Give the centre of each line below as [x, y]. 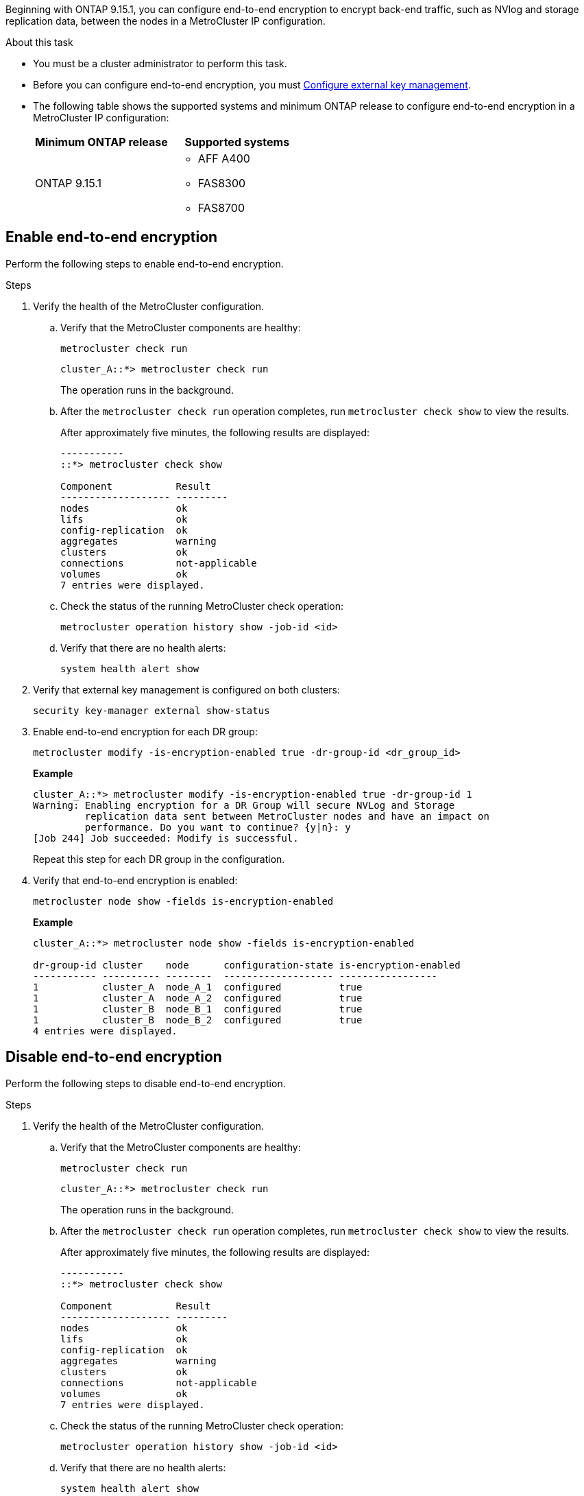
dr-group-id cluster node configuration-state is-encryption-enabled [247, 965]
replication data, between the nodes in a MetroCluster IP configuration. [166, 21]
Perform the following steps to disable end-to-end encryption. [146, 1083]
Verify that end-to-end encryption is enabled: [135, 880]
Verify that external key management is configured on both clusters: [186, 689]
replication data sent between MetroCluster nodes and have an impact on [287, 816]
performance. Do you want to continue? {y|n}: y [218, 827]
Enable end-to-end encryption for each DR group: [145, 731]
